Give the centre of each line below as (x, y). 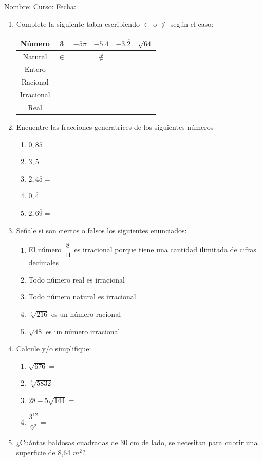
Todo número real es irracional (77, 279)
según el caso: (192, 23)
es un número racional (86, 314)
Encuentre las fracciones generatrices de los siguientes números (115, 127)
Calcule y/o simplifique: (54, 348)
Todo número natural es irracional (82, 297)
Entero (35, 69)
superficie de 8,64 (43, 453)
